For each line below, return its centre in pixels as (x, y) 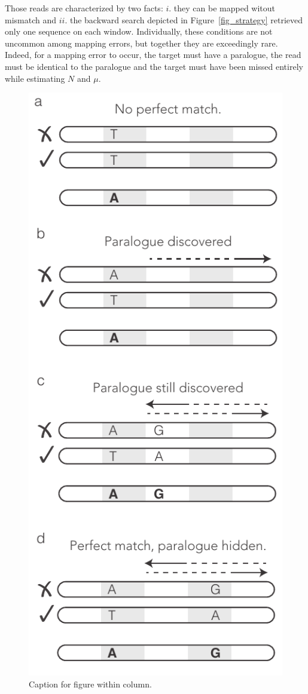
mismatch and (31, 19)
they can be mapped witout (225, 8)
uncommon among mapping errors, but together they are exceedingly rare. (141, 43)
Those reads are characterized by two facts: (84, 8)
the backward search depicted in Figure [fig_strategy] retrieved (186, 19)
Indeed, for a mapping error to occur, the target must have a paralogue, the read (153, 55)
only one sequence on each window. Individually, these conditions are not (139, 31)
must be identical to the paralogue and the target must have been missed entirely (154, 66)
